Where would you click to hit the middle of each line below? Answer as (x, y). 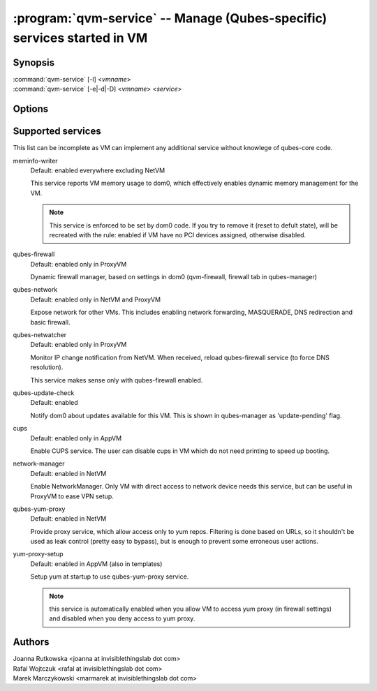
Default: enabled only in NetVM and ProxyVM (95, 299)
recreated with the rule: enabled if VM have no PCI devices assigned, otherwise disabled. (178, 235)
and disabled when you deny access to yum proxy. (122, 618)
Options (31, 109)
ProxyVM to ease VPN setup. (72, 496)
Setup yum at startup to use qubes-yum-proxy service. (110, 577)
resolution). (47, 367)
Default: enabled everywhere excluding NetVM (98, 170)
